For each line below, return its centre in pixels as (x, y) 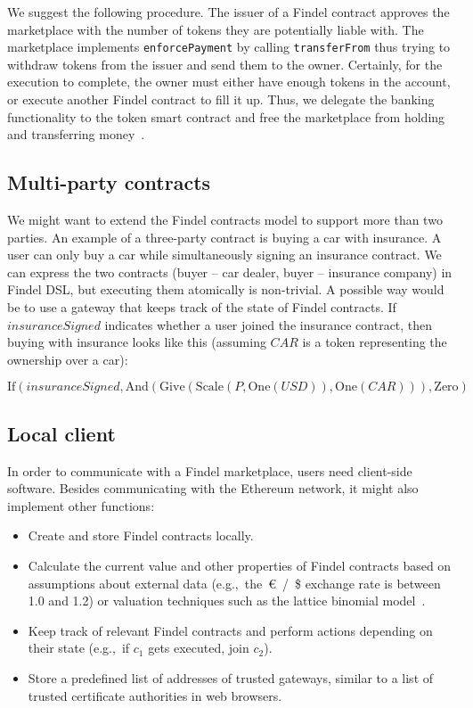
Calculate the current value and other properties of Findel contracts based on (240, 565)
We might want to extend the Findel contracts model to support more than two (225, 220)
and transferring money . (76, 134)
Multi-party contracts (109, 182)
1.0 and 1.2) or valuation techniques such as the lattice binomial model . (227, 601)
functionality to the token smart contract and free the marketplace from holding (226, 116)
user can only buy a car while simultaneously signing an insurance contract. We (224, 255)
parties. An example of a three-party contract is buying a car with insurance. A (224, 237)
